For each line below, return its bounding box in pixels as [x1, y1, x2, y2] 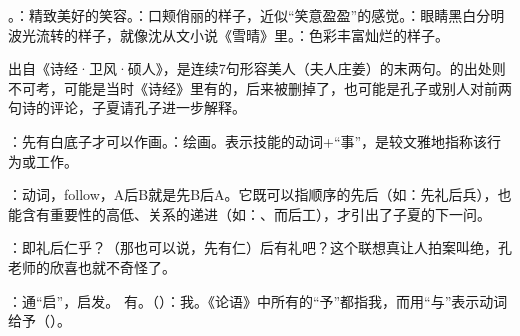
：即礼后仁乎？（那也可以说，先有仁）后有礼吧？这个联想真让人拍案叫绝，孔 [8, 237, 512, 258]
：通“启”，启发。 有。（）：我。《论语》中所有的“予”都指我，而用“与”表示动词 [8, 290, 508, 311]
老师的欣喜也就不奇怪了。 [8, 256, 176, 277]
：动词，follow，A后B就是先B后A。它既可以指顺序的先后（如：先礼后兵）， [8, 184, 498, 205]
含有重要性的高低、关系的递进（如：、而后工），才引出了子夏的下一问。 [21, 203, 491, 224]
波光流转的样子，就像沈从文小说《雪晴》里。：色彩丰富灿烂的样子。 [8, 24, 449, 45]
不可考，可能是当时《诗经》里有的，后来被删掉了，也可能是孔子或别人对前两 [8, 77, 512, 98]
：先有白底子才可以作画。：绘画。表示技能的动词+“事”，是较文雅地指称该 [8, 130, 488, 151]
